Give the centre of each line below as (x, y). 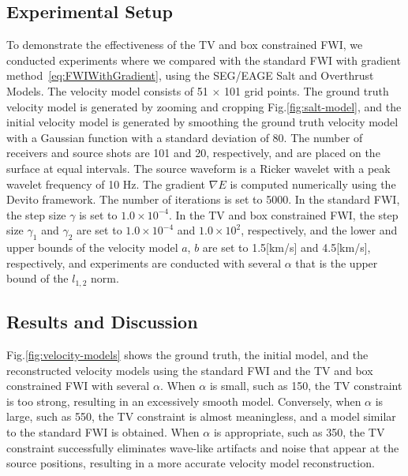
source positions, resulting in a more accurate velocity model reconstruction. (191, 463)
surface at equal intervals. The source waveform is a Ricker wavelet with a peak (198, 168)
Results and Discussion (102, 322)
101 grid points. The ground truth (307, 90)
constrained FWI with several (78, 386)
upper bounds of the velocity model (92, 247)
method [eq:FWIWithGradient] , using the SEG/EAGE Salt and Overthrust (190, 75)
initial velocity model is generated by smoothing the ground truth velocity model (202, 122)
